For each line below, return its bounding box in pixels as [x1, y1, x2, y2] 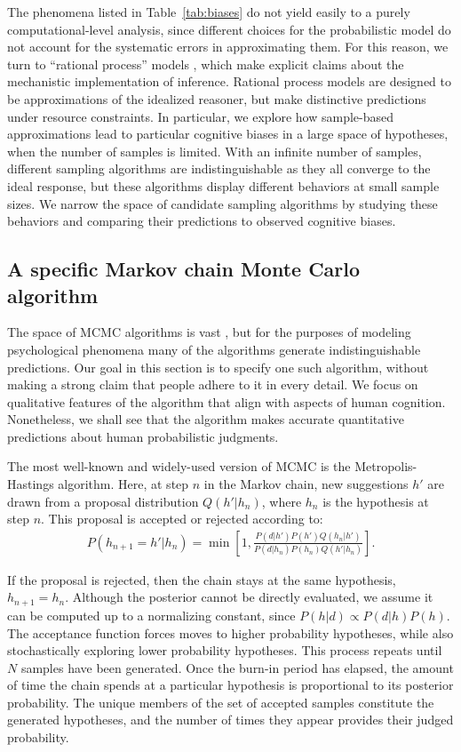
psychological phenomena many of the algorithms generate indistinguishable [7, 340, 421, 358]
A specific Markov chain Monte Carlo [7, 255, 361, 283]
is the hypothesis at [322, 492, 429, 510]
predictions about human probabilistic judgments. [7, 427, 279, 445]
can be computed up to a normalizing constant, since [7, 605, 296, 624]
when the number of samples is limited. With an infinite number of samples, [7, 141, 422, 160]
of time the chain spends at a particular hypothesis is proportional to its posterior [7, 676, 454, 694]
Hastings [7, 475, 54, 493]
